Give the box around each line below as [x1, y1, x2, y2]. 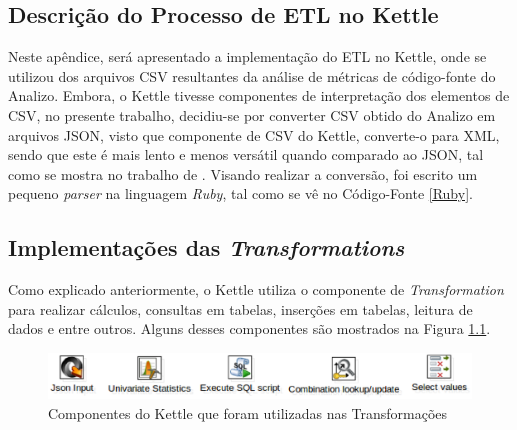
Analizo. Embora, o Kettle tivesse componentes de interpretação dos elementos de [8, 85, 510, 106]
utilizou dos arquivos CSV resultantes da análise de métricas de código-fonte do [8, 65, 496, 86]
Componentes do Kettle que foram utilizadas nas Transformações [48, 402, 448, 423]
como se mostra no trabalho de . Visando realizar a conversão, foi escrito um [8, 163, 478, 184]
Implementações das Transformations [8, 232, 405, 263]
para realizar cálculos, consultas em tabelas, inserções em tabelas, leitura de [8, 298, 473, 319]
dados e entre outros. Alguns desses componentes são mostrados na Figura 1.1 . [8, 318, 491, 339]
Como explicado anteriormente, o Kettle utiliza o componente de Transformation [8, 279, 504, 300]
